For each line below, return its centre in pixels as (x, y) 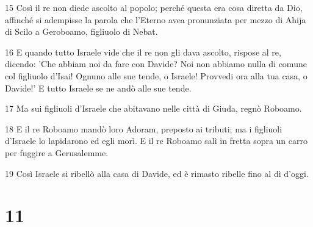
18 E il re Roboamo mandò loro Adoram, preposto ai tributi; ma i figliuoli (144, 128)
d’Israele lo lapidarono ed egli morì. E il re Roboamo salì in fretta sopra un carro (156, 141)
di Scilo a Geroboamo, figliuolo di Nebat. (81, 31)
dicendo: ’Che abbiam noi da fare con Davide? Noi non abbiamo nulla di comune (156, 64)
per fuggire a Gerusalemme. (57, 152)
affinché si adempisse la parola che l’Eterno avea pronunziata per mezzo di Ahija (156, 19)
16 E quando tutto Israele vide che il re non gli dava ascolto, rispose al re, (143, 52)
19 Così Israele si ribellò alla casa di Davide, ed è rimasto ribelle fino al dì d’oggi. (157, 173)
